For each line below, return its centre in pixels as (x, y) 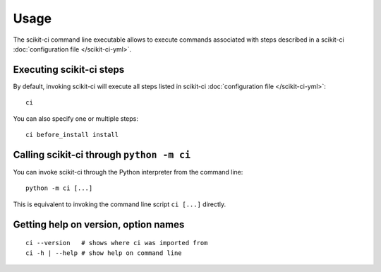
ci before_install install (72, 135)
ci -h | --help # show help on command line (104, 253)
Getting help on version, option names (99, 224)
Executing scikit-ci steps (69, 70)
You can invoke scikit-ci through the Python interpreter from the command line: (128, 172)
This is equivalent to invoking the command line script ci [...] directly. (120, 204)
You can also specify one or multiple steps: (76, 118)
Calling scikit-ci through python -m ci (102, 154)
